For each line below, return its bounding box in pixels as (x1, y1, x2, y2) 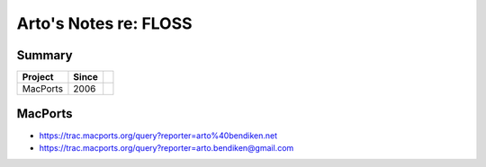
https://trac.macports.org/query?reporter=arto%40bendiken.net (39, 130, 278, 141)
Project (22, 71, 54, 83)
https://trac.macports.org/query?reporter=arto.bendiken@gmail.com (39, 142, 294, 153)
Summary (16, 48, 73, 63)
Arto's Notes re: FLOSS (16, 13, 193, 33)
